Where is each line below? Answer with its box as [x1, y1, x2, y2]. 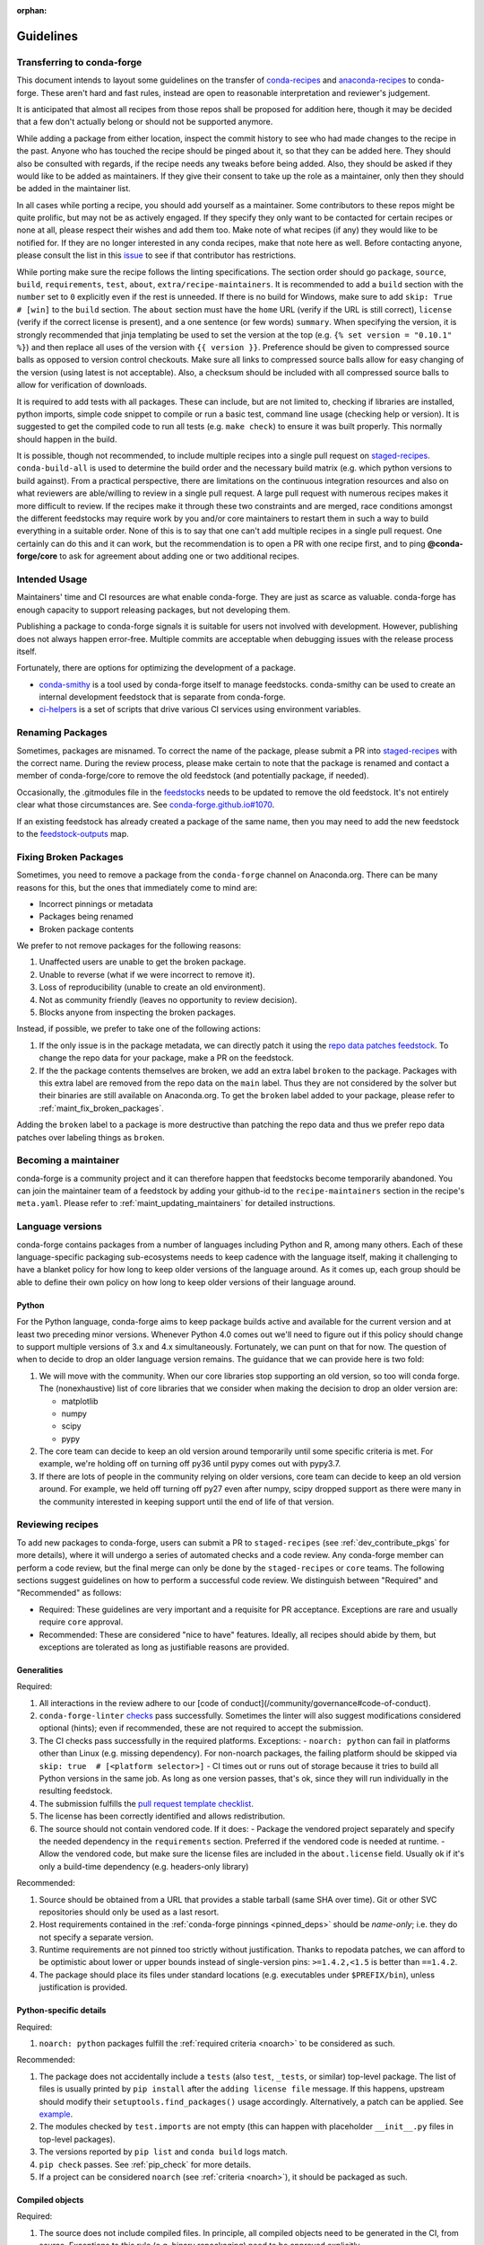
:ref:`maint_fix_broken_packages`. [39, 1103, 165, 1114]
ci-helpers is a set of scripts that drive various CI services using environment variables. [39, 704, 362, 715]
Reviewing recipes [16, 1519, 99, 1531]
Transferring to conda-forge [16, 56, 143, 68]
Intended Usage [16, 573, 88, 585]
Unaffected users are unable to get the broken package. [39, 956, 246, 967]
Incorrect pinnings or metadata [39, 898, 154, 909]
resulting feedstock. [39, 1785, 113, 1796]
